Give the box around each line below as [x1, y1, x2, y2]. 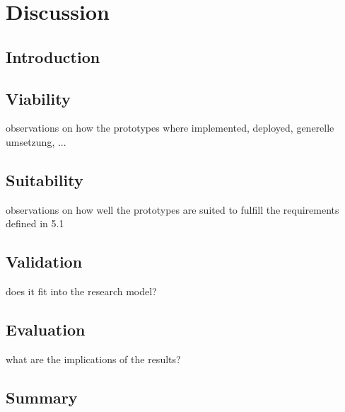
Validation [6, 251, 83, 273]
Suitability [6, 168, 83, 190]
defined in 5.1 [6, 216, 64, 231]
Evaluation [6, 319, 86, 341]
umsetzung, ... [6, 134, 66, 149]
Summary [6, 386, 78, 408]
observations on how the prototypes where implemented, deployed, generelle [6, 120, 334, 135]
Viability [6, 87, 71, 109]
